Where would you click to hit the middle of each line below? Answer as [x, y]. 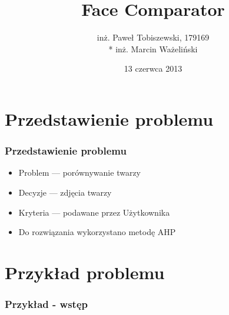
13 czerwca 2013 [153, 68]
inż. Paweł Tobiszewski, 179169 [153, 37]
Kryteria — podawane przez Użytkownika [94, 212]
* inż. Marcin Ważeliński [153, 48]
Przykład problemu [85, 272]
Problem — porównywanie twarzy [79, 172]
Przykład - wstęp [46, 304]
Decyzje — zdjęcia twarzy [65, 192]
